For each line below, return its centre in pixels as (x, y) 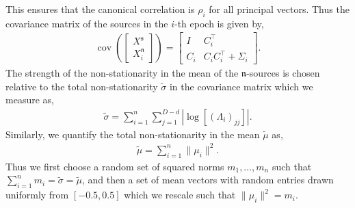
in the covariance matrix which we (241, 86)
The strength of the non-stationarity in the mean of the (122, 72)
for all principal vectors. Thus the (279, 9)
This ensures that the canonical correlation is (100, 9)
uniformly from (37, 195)
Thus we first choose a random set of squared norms (115, 166)
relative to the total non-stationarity (82, 86)
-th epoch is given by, (219, 23)
